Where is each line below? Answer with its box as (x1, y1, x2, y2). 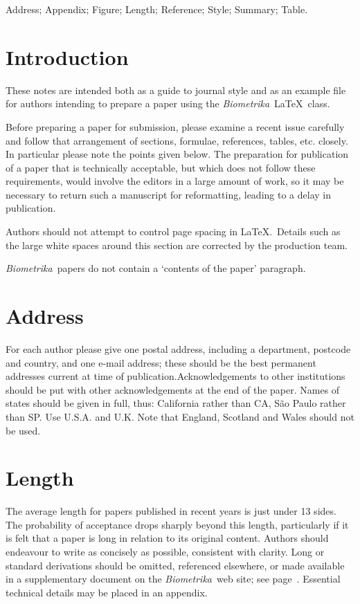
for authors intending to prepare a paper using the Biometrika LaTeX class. (6, 96, 330, 111)
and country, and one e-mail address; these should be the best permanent (6, 355, 316, 369)
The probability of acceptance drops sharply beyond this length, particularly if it (6, 517, 349, 531)
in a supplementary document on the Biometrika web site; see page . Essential (6, 571, 341, 586)
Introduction (6, 42, 129, 71)
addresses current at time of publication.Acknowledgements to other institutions (6, 369, 345, 383)
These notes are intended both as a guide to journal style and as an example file (6, 82, 346, 97)
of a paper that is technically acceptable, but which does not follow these (6, 160, 316, 174)
